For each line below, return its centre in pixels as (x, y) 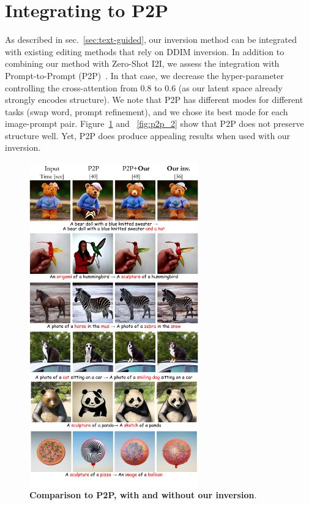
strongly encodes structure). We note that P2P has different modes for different (154, 100)
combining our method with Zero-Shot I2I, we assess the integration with (142, 63)
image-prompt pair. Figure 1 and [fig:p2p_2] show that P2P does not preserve (154, 123)
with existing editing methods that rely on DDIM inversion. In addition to (145, 51)
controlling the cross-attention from (71, 87)
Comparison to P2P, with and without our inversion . (143, 495)
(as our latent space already (230, 87)
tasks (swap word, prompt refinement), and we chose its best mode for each (147, 111)
